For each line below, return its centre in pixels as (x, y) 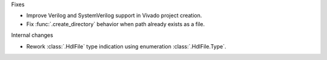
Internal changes (32, 35)
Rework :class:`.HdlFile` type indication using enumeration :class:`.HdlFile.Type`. (126, 46)
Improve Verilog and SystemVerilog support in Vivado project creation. (114, 16)
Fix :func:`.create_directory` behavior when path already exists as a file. (116, 24)
